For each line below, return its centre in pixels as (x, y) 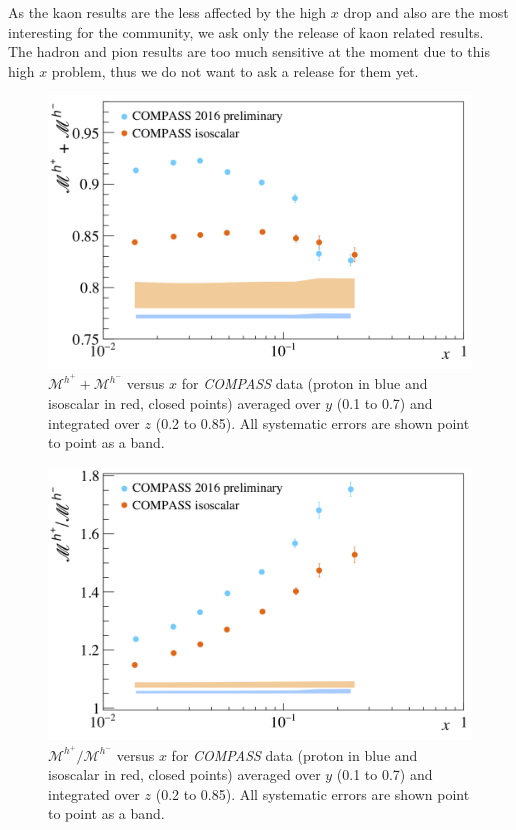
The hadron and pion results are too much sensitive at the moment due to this (249, 51)
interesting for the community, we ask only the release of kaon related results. (246, 31)
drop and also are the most (426, 12)
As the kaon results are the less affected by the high (167, 12)
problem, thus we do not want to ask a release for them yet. (235, 70)
